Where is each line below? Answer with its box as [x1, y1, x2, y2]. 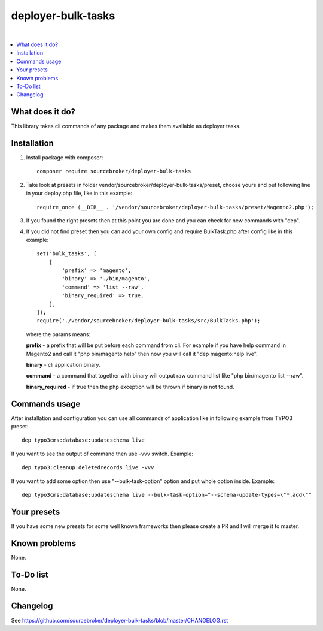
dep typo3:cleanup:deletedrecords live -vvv [22, 464, 155, 471]
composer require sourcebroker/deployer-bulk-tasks [36, 168, 191, 175]
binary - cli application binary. [26, 361, 101, 368]
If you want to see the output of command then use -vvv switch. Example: [11, 450, 194, 457]
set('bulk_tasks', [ [36, 250, 97, 257]
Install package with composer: [26, 154, 103, 161]
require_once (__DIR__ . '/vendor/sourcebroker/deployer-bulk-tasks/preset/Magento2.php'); [36, 204, 314, 210]
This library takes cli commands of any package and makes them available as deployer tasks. [11, 123, 241, 130]
